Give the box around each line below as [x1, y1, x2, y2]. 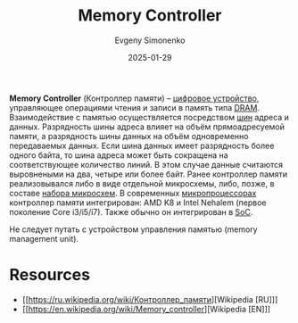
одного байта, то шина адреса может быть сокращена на [9, 149, 229, 161]
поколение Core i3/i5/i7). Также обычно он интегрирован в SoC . [9, 206, 253, 217]
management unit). [9, 233, 79, 244]
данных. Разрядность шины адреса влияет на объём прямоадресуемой [9, 121, 286, 132]
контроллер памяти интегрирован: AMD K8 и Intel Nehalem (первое [9, 197, 267, 208]
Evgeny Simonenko [114, 35, 186, 46]
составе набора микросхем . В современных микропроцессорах [9, 187, 257, 198]
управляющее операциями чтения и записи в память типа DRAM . [9, 102, 261, 112]
